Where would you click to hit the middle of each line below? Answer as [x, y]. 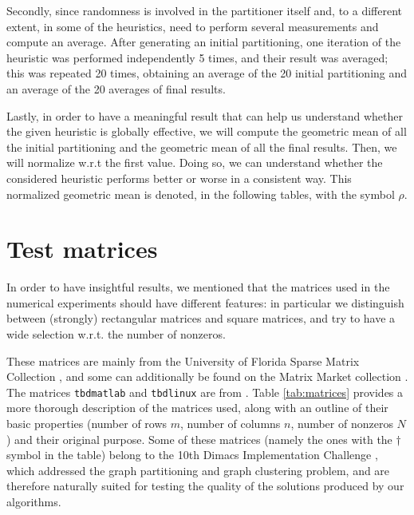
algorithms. [34, 502]
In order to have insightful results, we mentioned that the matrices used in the [198, 287]
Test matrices [82, 249]
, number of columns [231, 424]
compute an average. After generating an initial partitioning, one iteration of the [204, 42]
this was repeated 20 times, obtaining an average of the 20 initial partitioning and [207, 73]
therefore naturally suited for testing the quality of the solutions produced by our [205, 486]
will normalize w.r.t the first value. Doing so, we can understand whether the [195, 162]
